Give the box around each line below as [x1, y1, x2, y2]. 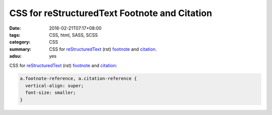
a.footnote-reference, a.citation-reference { [20, 76, 137, 81]
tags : [9, 32, 21, 38]
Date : [9, 25, 21, 31]
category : [9, 39, 31, 45]
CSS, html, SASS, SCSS [49, 32, 98, 38]
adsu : [9, 53, 22, 59]
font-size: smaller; [25, 90, 76, 95]
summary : [9, 46, 32, 52]
